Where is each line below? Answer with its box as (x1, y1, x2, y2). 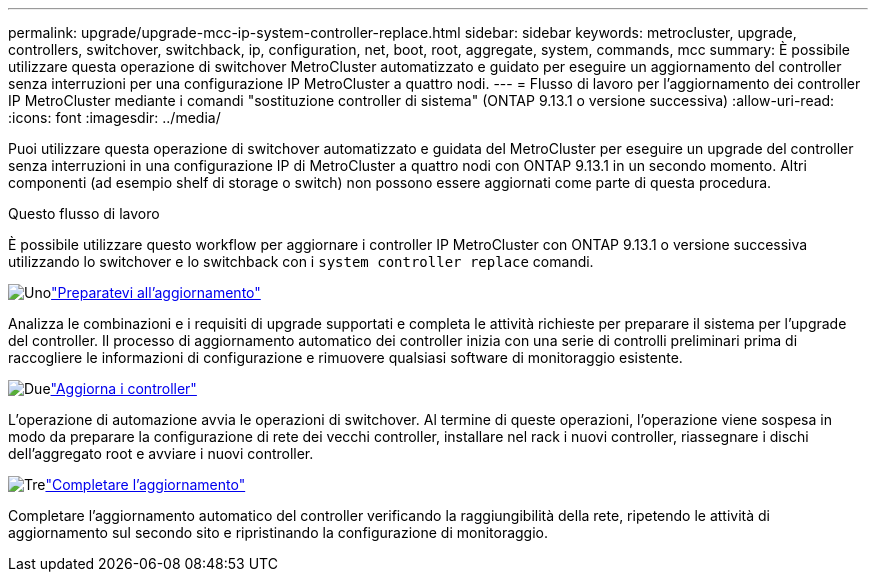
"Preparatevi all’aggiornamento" (51, 284, 261, 301)
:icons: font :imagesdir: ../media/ (8, 109, 221, 126)
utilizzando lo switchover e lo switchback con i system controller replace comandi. (8, 253, 594, 270)
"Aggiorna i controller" (50, 380, 197, 397)
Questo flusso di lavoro (8, 205, 160, 222)
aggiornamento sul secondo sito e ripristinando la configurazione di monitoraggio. (8, 524, 549, 541)
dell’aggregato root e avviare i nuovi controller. (8, 445, 314, 462)
